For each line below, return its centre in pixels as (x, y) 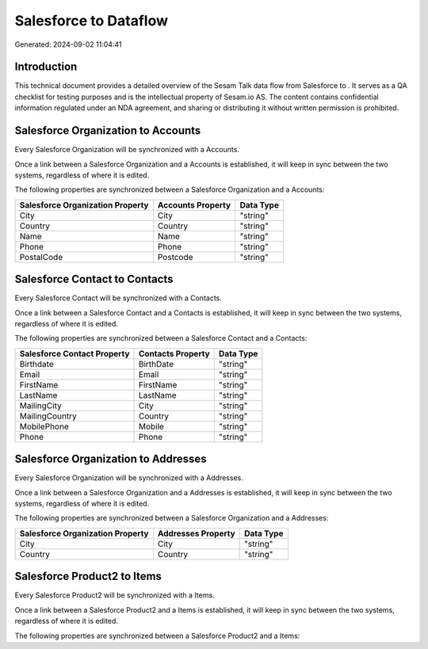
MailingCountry (48, 416)
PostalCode (41, 257)
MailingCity (41, 406)
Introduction (46, 67)
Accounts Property (194, 204)
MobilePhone (44, 426)
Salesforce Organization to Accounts (108, 131)
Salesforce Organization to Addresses (111, 459)
